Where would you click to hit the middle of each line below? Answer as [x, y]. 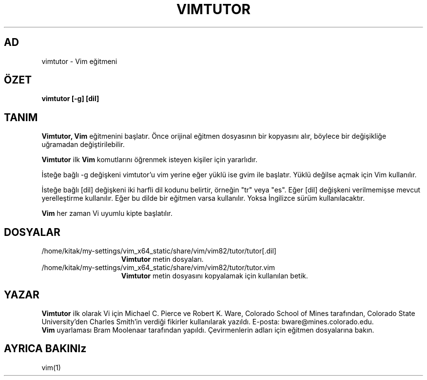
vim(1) [51, 367]
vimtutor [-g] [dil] [70, 99]
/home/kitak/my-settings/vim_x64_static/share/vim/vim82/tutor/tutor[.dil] [159, 251]
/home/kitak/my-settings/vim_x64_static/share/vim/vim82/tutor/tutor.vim [158, 268]
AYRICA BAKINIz [45, 349]
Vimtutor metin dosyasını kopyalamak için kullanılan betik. [214, 276]
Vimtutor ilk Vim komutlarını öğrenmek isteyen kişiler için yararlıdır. [150, 160]
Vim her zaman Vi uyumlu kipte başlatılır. [107, 213]
